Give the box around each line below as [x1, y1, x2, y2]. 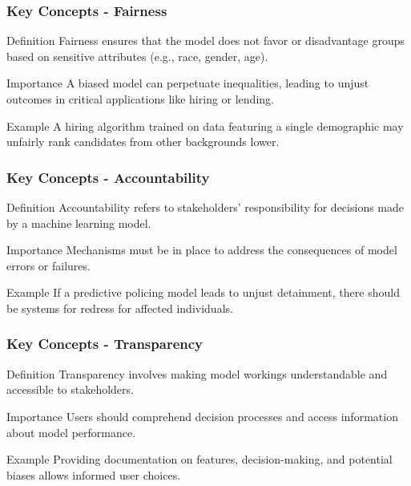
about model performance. [6, 423, 136, 440]
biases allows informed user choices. [6, 466, 181, 483]
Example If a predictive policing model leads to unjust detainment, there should [6, 284, 400, 301]
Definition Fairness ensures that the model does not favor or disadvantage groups [6, 32, 405, 49]
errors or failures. [6, 257, 91, 273]
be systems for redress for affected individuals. [6, 299, 233, 316]
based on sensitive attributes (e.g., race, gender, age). [6, 47, 268, 64]
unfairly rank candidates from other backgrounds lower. [6, 133, 280, 150]
